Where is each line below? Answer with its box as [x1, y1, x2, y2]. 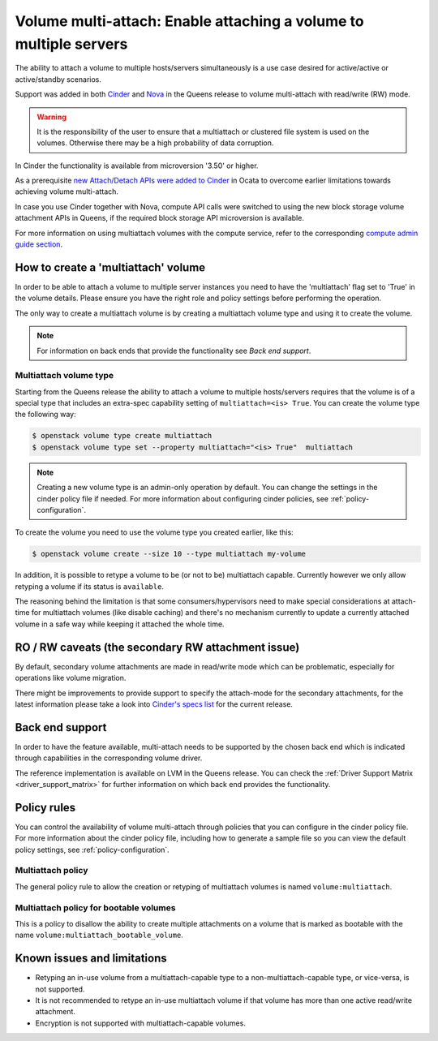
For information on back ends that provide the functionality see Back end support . [36, 346, 311, 355]
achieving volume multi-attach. [15, 187, 119, 196]
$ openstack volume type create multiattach [32, 431, 213, 441]
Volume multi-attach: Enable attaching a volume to [15, 12, 364, 30]
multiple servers [15, 35, 128, 53]
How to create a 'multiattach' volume [15, 260, 206, 274]
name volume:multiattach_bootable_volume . [15, 930, 184, 940]
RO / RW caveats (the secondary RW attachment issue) [15, 640, 300, 654]
